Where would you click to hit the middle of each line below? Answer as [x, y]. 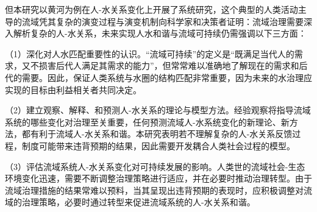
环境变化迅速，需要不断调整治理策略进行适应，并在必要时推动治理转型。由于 [158, 178]
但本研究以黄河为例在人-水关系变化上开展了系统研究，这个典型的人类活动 [151, 9]
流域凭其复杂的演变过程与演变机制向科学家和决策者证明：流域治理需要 [162, 21]
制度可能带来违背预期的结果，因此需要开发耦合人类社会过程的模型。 [158, 145]
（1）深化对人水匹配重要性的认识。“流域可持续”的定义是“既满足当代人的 [150, 53]
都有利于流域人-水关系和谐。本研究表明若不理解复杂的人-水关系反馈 [157, 134]
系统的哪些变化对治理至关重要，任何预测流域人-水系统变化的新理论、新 [147, 122]
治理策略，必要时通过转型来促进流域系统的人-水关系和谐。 [138, 202]
